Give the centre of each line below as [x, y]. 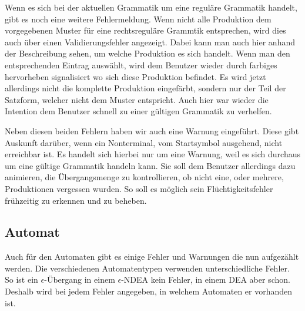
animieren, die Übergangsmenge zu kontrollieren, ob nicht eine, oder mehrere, [144, 177]
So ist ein [21, 279]
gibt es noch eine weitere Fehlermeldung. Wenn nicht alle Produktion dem [138, 19]
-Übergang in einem [80, 279]
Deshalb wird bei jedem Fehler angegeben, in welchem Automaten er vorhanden [149, 291]
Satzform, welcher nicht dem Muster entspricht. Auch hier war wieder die [137, 99]
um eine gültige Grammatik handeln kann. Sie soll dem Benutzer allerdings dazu [150, 165]
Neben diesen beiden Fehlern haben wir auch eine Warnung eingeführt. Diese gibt [152, 130]
